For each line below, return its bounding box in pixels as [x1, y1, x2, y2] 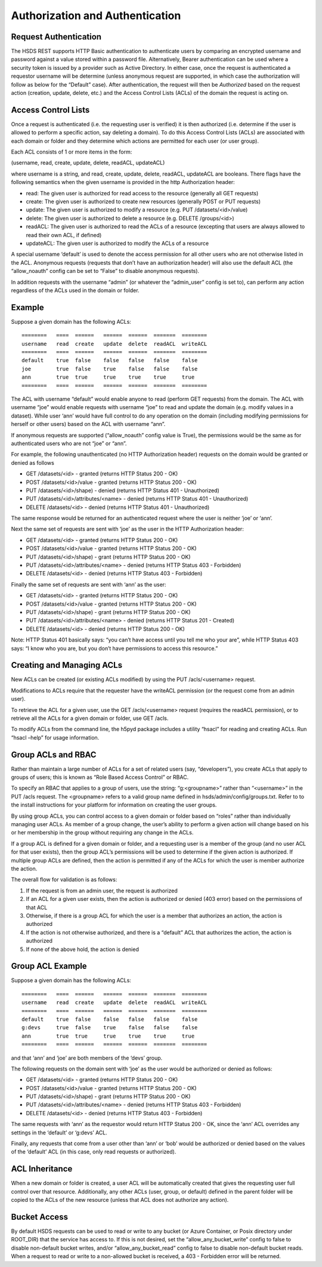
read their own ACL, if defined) [26, 231, 102, 238]
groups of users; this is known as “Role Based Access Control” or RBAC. [11, 774, 189, 781]
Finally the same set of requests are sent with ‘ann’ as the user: [11, 581, 166, 588]
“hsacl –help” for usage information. [11, 734, 100, 741]
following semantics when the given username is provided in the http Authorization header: [11, 179, 235, 186]
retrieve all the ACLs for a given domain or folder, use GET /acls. [11, 714, 169, 722]
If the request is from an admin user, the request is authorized [26, 887, 178, 894]
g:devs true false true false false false [21, 1024, 198, 1031]
